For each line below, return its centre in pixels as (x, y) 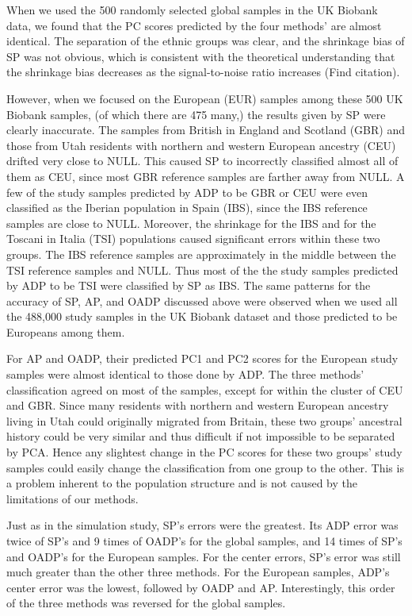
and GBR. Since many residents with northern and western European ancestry (198, 405)
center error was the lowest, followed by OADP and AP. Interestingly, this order (201, 587)
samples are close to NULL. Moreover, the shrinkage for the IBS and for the (191, 223)
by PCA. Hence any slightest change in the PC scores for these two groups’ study (204, 452)
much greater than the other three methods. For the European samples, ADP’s (198, 572)
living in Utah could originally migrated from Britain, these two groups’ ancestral (204, 420)
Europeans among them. (66, 331)
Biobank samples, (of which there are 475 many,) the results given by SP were (196, 114)
